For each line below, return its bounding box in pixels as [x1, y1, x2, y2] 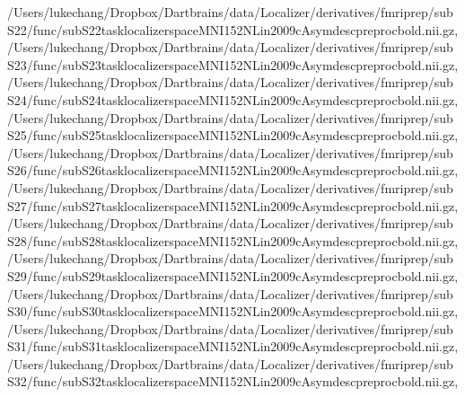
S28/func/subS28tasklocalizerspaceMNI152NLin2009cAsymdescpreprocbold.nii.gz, [7, 231, 459, 250]
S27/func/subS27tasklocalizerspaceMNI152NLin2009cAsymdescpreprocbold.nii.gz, [7, 196, 459, 215]
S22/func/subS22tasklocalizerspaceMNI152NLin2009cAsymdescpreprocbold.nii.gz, [7, 20, 459, 39]
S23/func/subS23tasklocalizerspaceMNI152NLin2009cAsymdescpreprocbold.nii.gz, [7, 55, 459, 74]
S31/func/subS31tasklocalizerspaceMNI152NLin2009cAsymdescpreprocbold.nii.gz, [7, 337, 459, 356]
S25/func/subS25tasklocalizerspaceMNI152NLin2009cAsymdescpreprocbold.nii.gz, [7, 126, 459, 145]
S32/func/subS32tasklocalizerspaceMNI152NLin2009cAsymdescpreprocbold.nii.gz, [7, 372, 459, 391]
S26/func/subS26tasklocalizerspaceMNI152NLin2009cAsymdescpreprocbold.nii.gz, [7, 161, 459, 180]
